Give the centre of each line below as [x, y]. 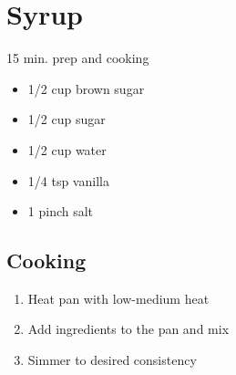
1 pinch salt [61, 211]
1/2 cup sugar [67, 119]
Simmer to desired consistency [112, 360]
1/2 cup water [67, 149]
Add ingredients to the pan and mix [128, 329]
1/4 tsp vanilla [68, 180]
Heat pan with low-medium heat [118, 298]
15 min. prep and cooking [78, 58]
